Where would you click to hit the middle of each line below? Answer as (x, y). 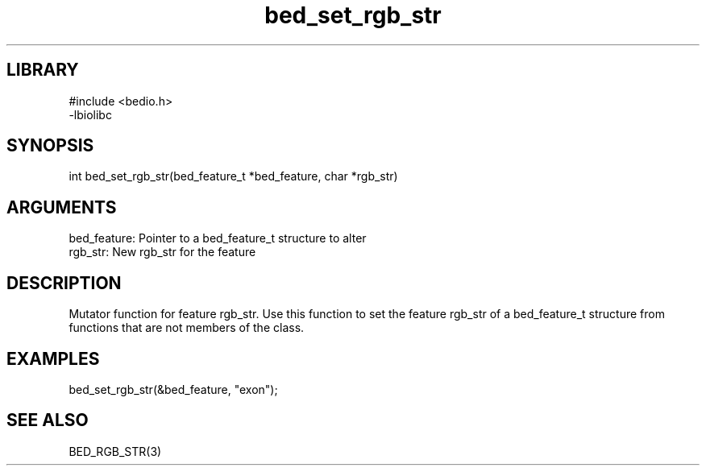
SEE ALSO (48, 420)
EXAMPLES (53, 358)
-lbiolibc (90, 114)
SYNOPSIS (50, 146)
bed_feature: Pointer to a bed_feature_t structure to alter (218, 238)
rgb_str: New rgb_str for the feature (162, 252)
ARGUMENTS (62, 207)
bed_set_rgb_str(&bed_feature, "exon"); (173, 389)
